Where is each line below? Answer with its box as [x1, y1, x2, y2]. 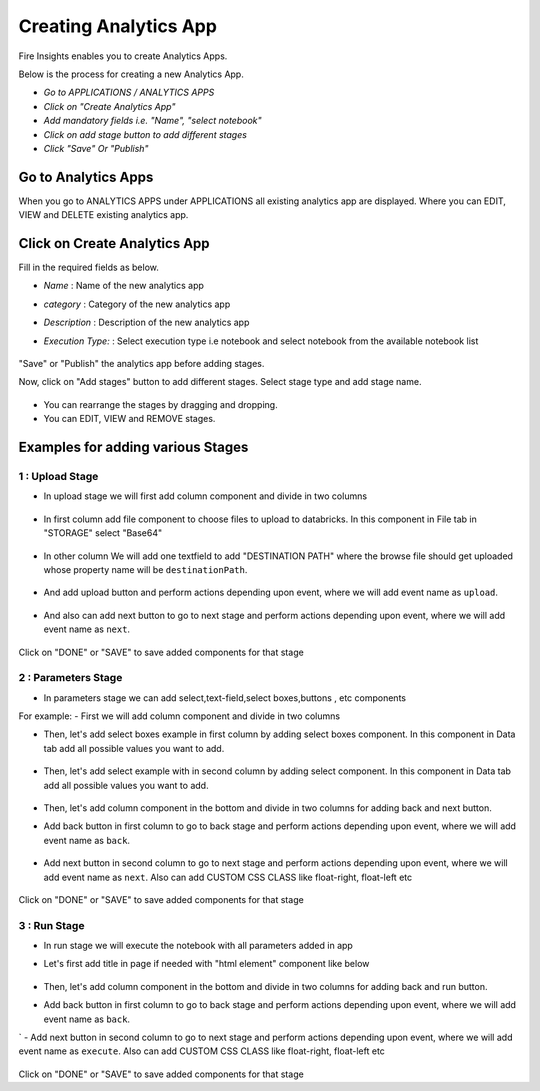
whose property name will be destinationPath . [43, 563, 248, 575]
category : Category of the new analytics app [43, 298, 231, 310]
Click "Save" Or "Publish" [43, 142, 149, 154]
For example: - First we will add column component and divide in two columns [18, 710, 340, 722]
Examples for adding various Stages [18, 439, 249, 456]
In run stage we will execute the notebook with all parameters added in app [43, 940, 354, 952]
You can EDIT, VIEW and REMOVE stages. [43, 413, 216, 425]
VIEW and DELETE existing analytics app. [18, 209, 189, 221]
